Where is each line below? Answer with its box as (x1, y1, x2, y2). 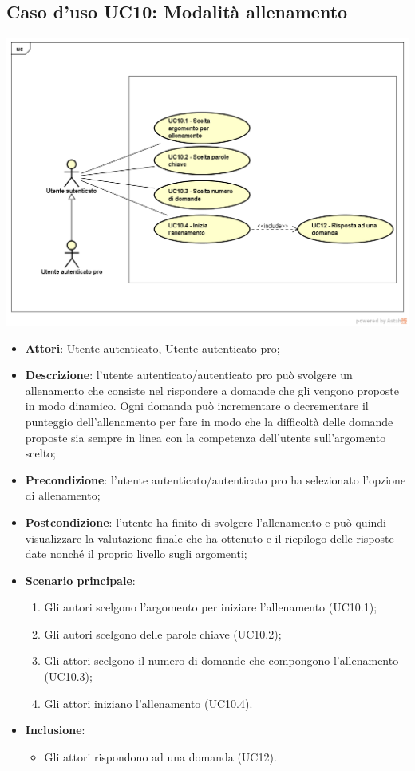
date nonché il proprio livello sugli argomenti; (25, 545, 247, 562)
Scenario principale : (25, 571, 136, 588)
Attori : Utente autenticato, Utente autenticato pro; (25, 339, 280, 356)
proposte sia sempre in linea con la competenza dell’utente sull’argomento (25, 429, 386, 445)
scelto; (25, 445, 56, 461)
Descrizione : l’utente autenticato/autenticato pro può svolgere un (25, 366, 353, 383)
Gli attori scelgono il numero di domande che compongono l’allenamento (44, 652, 399, 669)
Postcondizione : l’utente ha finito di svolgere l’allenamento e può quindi (25, 513, 387, 530)
